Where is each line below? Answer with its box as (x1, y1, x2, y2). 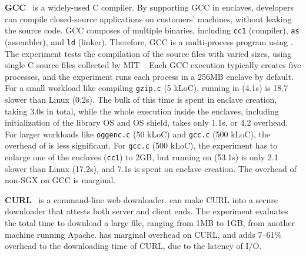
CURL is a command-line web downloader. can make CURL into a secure (5, 193, 278, 206)
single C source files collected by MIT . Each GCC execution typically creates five (5, 59, 301, 71)
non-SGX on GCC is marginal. (5, 174, 116, 186)
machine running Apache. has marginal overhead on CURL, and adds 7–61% (5, 228, 282, 240)
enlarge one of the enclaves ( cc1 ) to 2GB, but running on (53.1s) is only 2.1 (5, 151, 278, 163)
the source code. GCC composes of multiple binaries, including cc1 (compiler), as (5, 24, 300, 36)
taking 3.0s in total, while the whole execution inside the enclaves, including (5, 105, 279, 117)
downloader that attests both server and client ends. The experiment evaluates (5, 205, 288, 217)
